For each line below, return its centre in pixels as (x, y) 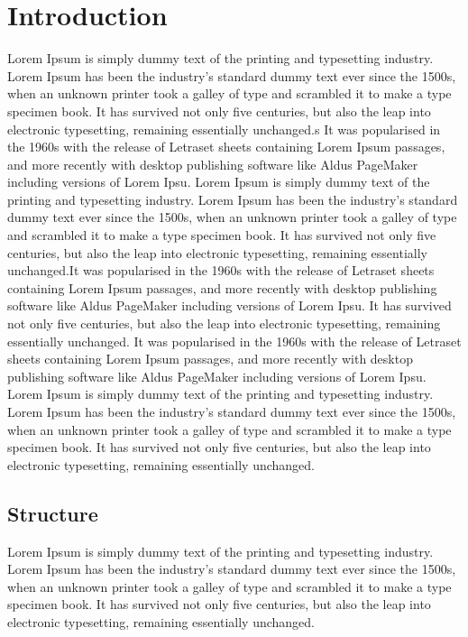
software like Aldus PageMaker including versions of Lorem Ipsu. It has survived (229, 305)
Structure (53, 513)
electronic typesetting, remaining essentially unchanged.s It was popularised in (224, 129)
